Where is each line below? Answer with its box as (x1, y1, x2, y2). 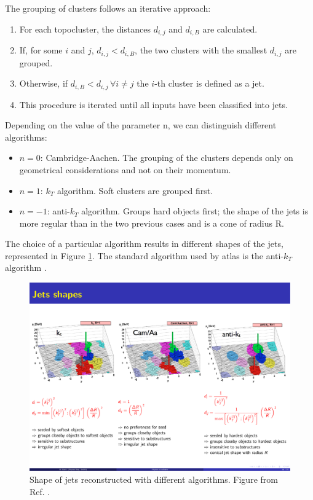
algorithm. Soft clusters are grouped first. (57, 184, 213, 197)
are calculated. (202, 22, 258, 35)
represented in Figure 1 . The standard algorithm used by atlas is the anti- (5, 249, 284, 262)
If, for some (19, 44, 63, 57)
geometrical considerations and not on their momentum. (19, 163, 231, 176)
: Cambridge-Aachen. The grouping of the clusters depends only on (40, 151, 293, 164)
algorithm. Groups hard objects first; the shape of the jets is (81, 205, 309, 217)
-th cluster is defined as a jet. (154, 77, 264, 90)
